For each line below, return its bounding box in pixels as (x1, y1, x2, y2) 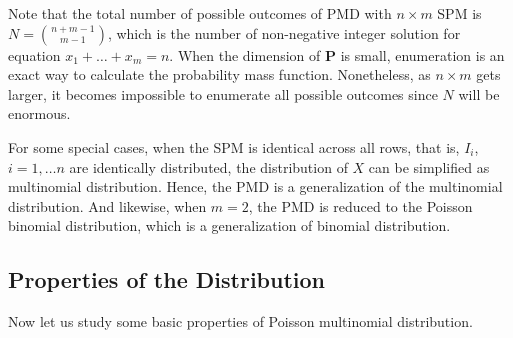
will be (458, 83, 500, 104)
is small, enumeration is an (340, 44, 505, 65)
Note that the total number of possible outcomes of (8, 3, 323, 23)
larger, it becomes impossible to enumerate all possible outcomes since (8, 83, 438, 104)
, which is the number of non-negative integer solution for (107, 22, 461, 43)
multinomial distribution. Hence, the (8, 176, 232, 197)
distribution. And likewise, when (8, 195, 207, 216)
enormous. (8, 103, 71, 124)
